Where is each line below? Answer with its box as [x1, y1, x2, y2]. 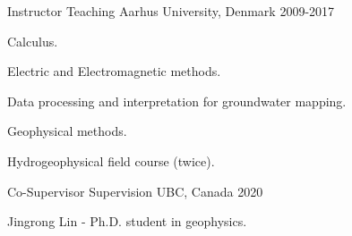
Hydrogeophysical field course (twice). [7, 151, 215, 170]
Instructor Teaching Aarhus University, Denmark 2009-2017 [7, 2, 335, 20]
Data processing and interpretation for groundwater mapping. [7, 91, 347, 110]
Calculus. [7, 31, 58, 50]
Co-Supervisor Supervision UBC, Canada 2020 [7, 181, 263, 200]
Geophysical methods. [7, 122, 127, 140]
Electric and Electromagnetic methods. [7, 62, 221, 80]
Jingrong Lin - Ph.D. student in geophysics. [7, 212, 247, 231]
